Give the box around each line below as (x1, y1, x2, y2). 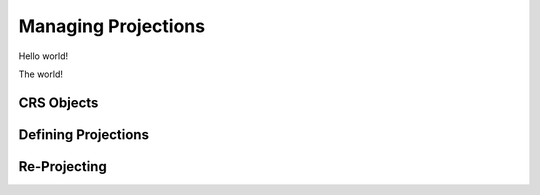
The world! (18, 68, 64, 80)
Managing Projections (18, 15, 205, 37)
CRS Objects (18, 94, 99, 111)
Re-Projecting (18, 158, 107, 175)
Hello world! (18, 50, 69, 62)
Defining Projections (18, 126, 150, 143)
